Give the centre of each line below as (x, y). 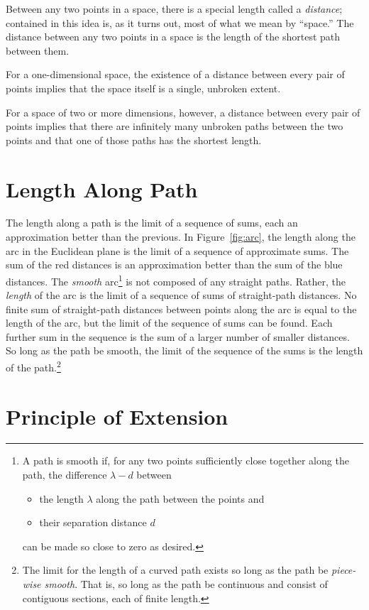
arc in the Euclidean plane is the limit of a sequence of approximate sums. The (177, 250)
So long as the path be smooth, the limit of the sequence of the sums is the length (184, 350)
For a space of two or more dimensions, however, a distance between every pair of (183, 112)
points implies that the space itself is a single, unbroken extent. (143, 88)
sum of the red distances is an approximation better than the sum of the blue (174, 265)
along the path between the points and (180, 498)
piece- (343, 570)
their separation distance (93, 522)
